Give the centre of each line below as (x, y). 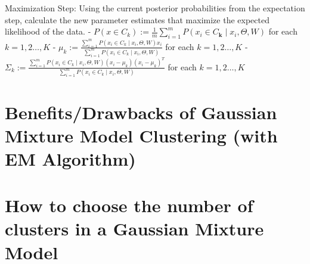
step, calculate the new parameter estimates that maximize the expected (137, 19)
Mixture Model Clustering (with (141, 135)
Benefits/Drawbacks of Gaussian (141, 112)
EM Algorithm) (70, 158)
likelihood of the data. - (48, 31)
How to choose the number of (129, 205)
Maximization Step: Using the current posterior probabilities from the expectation (155, 8)
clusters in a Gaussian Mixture (134, 229)
